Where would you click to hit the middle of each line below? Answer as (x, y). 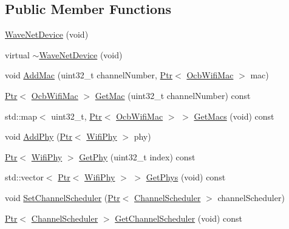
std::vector (24, 177)
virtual (17, 54)
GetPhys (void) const (186, 177)
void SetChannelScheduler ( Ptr (63, 197)
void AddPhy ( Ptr (39, 136)
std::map (21, 116)
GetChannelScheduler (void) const (178, 218)
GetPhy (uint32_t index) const (137, 156)
